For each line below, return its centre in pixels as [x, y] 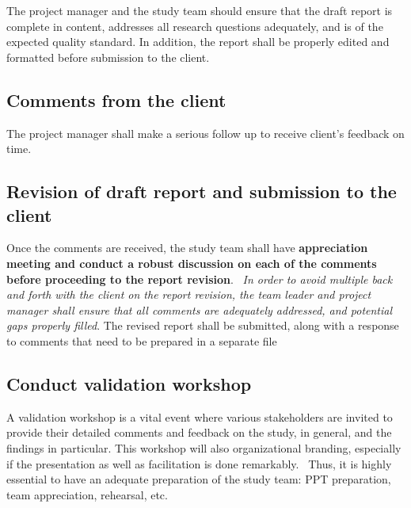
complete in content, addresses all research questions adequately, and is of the [195, 26]
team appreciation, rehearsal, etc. [87, 494]
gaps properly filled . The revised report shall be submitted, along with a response [203, 325]
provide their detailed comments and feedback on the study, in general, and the [199, 432]
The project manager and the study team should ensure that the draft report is [200, 10]
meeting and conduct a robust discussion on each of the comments [192, 263]
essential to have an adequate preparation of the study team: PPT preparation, [199, 479]
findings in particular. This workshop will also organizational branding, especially [204, 447]
